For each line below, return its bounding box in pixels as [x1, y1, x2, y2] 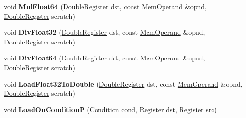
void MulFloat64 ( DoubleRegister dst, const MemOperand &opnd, [4, 1, 207, 11]
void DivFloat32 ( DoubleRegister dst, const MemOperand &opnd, [4, 27, 205, 37]
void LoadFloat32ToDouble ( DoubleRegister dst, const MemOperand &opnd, [4, 78, 243, 88]
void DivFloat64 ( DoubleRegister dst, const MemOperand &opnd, [4, 53, 205, 63]
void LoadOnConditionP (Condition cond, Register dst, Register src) [4, 104, 217, 114]
